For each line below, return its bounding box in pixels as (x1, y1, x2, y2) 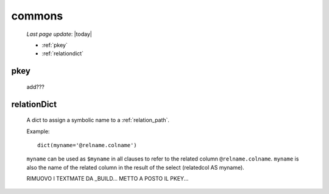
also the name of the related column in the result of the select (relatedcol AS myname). (26, 164, 245, 171)
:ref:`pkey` (41, 41, 68, 49)
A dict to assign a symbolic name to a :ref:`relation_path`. (26, 116, 170, 124)
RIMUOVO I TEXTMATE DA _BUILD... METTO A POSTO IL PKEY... (26, 175, 189, 182)
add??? (26, 83, 45, 91)
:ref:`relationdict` (41, 50, 84, 57)
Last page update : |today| (26, 30, 93, 38)
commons (11, 9, 63, 23)
